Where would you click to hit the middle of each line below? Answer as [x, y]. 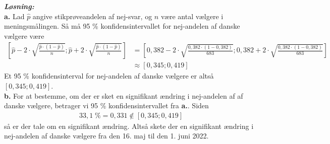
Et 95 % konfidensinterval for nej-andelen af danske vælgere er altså [109, 76]
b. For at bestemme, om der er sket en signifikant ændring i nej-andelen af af [124, 95]
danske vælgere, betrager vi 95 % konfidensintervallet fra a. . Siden [106, 105]
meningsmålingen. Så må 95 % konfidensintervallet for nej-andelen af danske [122, 26]
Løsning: [19, 6]
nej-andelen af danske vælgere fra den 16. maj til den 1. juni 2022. [106, 136]
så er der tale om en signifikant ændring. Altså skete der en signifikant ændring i [129, 126]
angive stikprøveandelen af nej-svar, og [92, 16]
